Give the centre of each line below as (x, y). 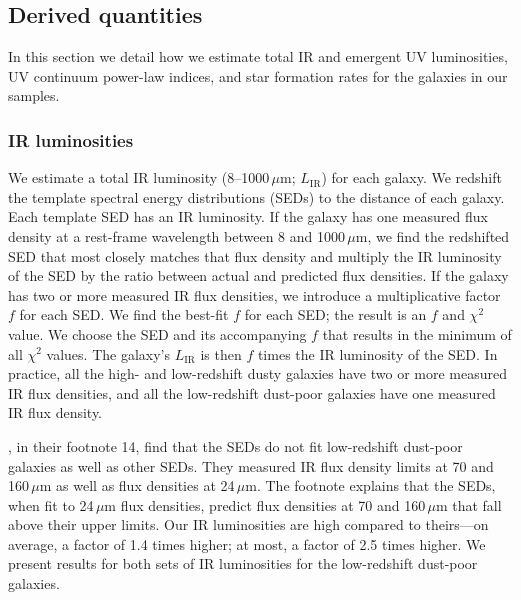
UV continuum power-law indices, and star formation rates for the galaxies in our (258, 75)
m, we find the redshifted (432, 235)
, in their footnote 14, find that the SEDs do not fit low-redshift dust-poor (235, 445)
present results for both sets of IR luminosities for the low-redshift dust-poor (243, 563)
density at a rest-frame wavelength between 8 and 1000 (176, 235)
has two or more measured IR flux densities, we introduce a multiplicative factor (254, 294)
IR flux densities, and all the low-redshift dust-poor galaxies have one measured (252, 392)
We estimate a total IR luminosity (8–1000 (139, 177)
